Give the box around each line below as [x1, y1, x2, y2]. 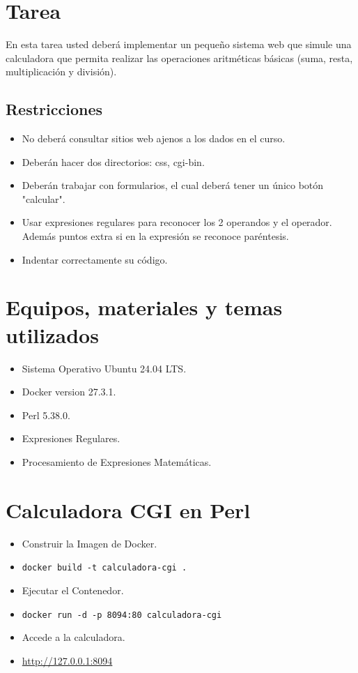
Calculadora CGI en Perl [6, 495, 251, 524]
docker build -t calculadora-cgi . [22, 563, 187, 573]
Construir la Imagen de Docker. [22, 536, 157, 550]
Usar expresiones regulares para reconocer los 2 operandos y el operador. [22, 215, 332, 229]
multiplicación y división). [6, 64, 117, 79]
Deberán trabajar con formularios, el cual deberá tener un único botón [22, 178, 324, 192]
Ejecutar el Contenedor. [22, 582, 124, 597]
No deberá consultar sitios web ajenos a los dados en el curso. [22, 131, 286, 146]
